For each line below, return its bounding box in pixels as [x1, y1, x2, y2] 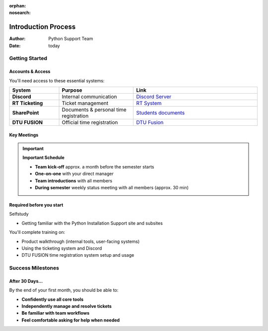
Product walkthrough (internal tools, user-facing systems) [21, 238, 140, 244]
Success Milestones [9, 265, 60, 272]
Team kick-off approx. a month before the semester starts [35, 164, 154, 169]
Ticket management [62, 100, 109, 107]
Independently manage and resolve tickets [21, 303, 112, 309]
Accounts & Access [9, 68, 51, 74]
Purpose [62, 87, 82, 94]
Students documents [136, 110, 185, 116]
